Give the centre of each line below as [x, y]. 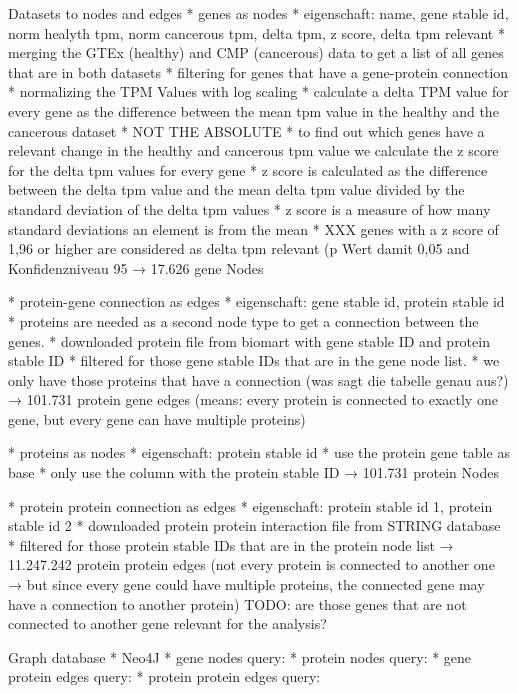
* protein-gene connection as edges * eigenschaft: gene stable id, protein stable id [256, 301]
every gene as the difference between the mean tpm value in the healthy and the [253, 110]
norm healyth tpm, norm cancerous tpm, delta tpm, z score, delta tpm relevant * [256, 32]
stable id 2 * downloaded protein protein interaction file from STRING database [254, 525]
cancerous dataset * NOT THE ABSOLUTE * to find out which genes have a [246, 130]
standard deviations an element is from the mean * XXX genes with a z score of [253, 228]
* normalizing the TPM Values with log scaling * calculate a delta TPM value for [258, 91]
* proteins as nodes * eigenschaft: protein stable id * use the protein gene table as [259, 452]
